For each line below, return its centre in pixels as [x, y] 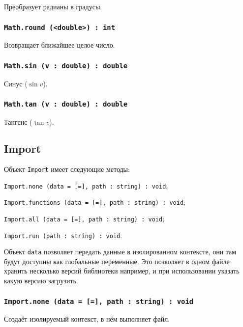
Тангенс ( [18, 122]
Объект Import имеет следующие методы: [67, 169]
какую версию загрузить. [41, 281]
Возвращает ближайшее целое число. [60, 45]
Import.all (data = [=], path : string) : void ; [84, 218]
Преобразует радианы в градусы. [53, 6]
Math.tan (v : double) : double [66, 104]
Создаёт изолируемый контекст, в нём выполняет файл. [87, 319]
